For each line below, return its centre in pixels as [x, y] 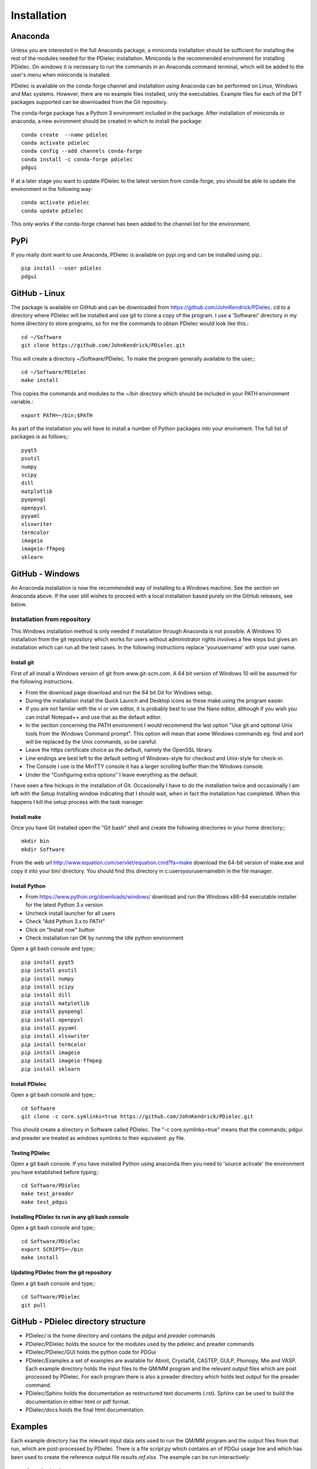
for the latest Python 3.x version [64, 905]
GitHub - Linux [38, 293]
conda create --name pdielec [65, 135]
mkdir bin [35, 841]
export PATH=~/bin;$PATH [57, 415]
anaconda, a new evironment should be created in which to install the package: [107, 121]
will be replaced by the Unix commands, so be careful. [92, 742]
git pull [34, 1305]
